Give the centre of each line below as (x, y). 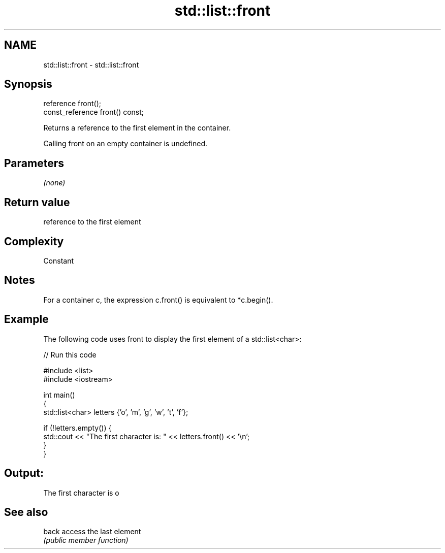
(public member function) (86, 540)
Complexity (34, 241)
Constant (59, 261)
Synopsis (28, 84)
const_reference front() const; (94, 112)
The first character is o (81, 493)
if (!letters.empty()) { (77, 428)
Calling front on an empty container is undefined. (125, 144)
